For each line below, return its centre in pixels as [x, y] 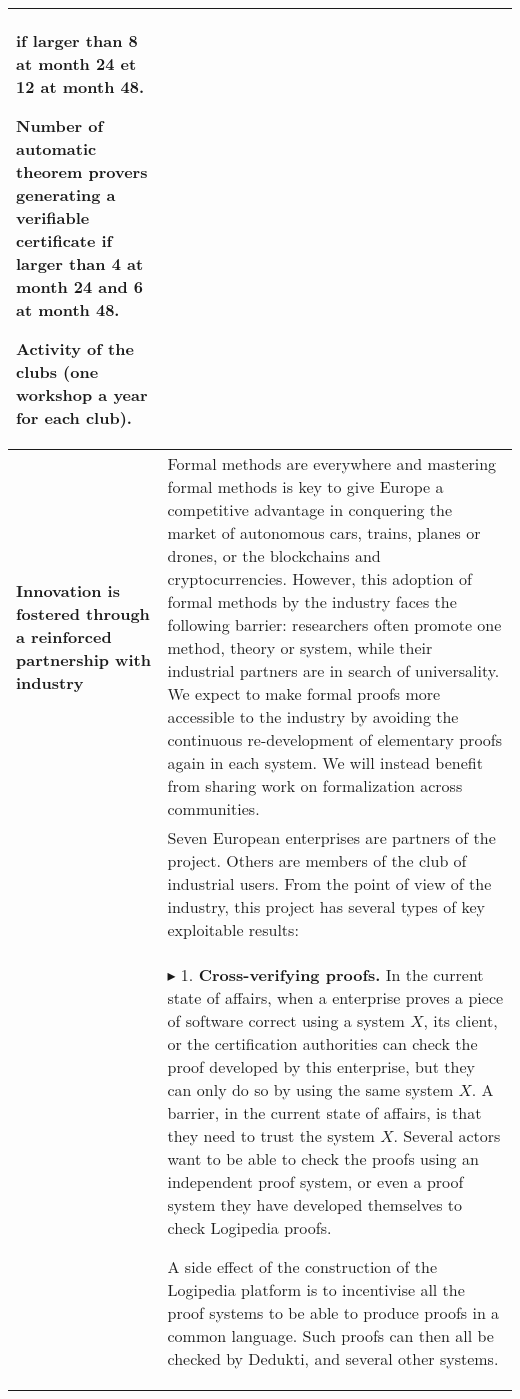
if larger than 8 [77, 40]
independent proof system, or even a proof [315, 1181]
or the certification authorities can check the [322, 1043]
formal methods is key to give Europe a [305, 486]
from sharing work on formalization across [315, 785]
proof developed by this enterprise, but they [321, 1066]
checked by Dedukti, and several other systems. [333, 1358]
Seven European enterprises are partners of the [331, 837]
